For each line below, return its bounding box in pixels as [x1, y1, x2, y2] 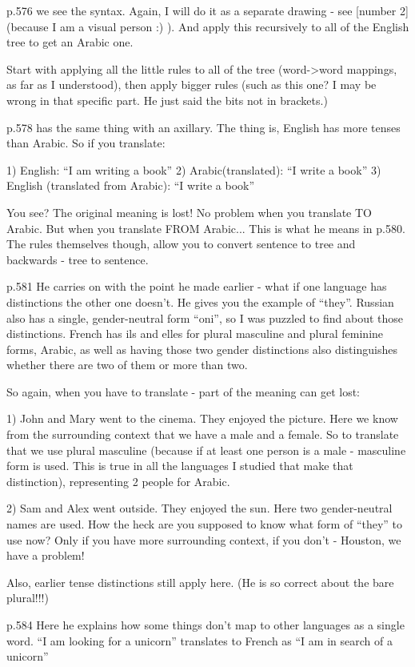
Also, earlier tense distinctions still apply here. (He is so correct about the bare [6, 573, 394, 590]
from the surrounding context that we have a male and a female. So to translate [6, 426, 399, 443]
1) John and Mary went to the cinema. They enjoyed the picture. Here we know [6, 410, 398, 427]
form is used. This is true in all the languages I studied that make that [6, 457, 353, 474]
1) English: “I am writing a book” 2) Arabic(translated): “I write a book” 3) [6, 161, 381, 178]
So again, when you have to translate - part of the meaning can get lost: [6, 383, 360, 400]
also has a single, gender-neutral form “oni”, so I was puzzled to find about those [6, 309, 404, 326]
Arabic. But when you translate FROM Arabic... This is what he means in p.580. [6, 219, 405, 236]
